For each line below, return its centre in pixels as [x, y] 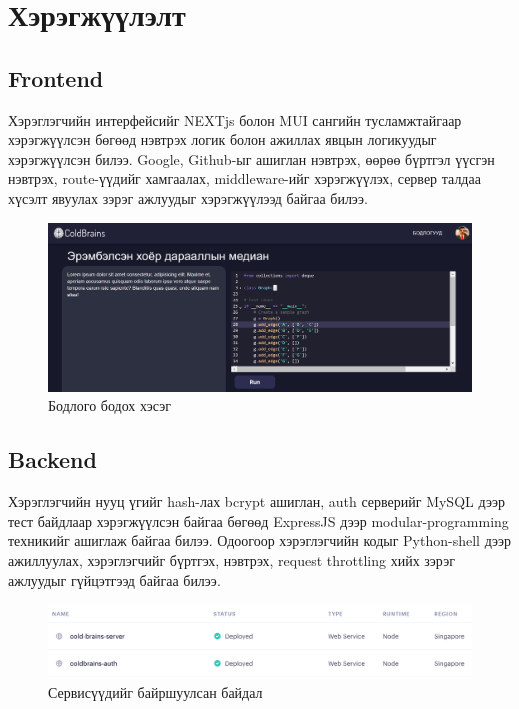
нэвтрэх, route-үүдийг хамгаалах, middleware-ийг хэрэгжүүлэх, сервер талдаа [244, 178]
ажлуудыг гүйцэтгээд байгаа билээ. [114, 579]
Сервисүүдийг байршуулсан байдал [155, 691]
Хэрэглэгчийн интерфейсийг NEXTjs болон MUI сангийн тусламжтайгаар [235, 119]
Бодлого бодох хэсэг [109, 405]
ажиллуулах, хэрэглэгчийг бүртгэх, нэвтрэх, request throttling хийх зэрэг [231, 560]
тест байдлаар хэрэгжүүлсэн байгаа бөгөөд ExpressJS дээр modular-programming [258, 520]
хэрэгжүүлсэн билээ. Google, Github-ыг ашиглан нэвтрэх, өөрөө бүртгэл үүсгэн [251, 158]
